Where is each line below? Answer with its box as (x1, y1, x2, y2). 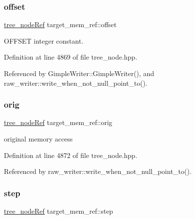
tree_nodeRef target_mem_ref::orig (4, 117, 112, 127)
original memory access (4, 134, 73, 143)
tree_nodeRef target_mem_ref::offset (4, 19, 117, 30)
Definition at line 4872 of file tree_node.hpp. (4, 150, 138, 160)
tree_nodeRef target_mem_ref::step (4, 206, 113, 216)
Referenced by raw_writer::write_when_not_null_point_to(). (4, 166, 192, 176)
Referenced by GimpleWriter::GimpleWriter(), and (4, 68, 155, 78)
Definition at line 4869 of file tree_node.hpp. (4, 52, 138, 62)
